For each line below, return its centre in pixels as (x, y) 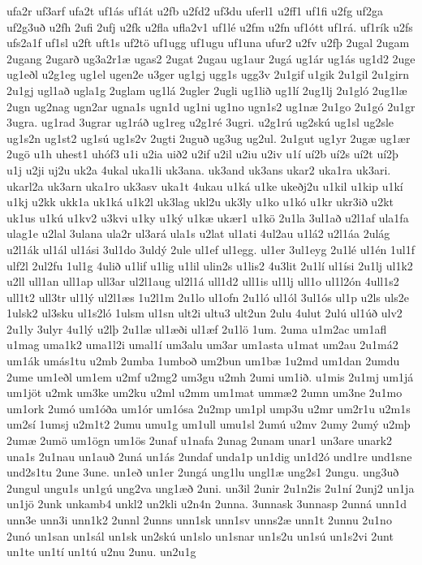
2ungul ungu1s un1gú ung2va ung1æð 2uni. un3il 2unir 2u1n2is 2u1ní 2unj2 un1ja (211, 487)
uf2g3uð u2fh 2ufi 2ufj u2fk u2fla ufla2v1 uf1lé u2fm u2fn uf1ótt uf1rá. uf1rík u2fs (210, 26)
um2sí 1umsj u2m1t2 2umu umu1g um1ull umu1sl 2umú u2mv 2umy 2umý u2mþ (209, 424)
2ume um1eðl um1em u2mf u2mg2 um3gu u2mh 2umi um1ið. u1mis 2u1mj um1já (210, 376)
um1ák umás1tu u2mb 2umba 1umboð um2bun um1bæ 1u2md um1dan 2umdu (203, 361)
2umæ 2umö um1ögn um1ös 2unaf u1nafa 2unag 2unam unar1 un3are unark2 (200, 440)
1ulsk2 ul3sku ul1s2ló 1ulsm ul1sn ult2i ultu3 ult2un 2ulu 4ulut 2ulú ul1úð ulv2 (205, 313)
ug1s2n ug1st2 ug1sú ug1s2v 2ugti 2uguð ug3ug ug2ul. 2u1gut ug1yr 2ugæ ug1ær (209, 138)
